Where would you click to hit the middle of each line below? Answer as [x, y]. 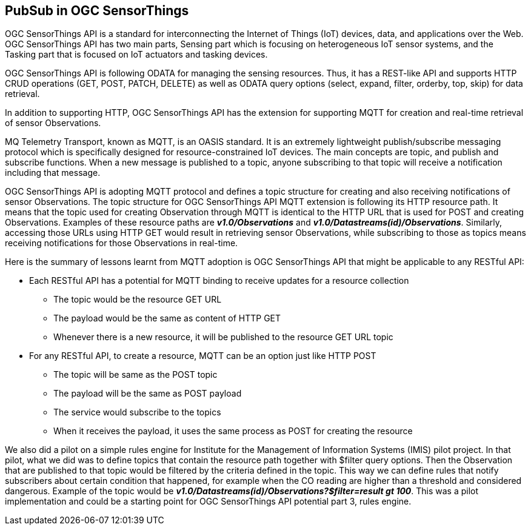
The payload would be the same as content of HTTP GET [167, 318]
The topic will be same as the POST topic [135, 375]
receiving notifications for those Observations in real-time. [122, 243]
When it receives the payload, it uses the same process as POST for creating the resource [233, 431]
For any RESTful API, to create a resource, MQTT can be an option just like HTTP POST [203, 356]
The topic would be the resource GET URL [138, 300]
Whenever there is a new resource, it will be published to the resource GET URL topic [223, 337]
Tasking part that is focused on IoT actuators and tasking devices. [136, 55]
